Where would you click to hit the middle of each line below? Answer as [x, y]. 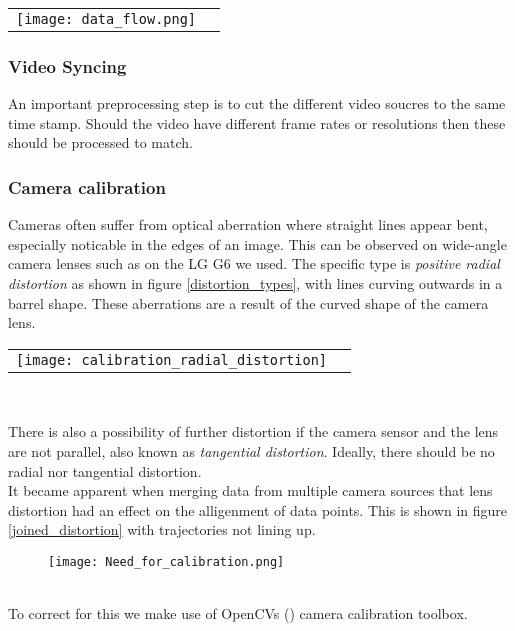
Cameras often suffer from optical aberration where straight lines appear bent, [248, 224]
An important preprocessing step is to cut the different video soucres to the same [257, 103]
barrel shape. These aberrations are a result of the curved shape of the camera [248, 302]
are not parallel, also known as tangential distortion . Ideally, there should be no [251, 450]
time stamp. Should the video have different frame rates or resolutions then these [257, 122]
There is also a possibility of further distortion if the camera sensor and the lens [253, 431]
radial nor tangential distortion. [105, 470]
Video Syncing [67, 65]
